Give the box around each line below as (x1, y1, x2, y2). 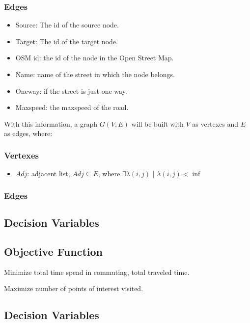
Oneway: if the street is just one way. (15, 85, 127, 96)
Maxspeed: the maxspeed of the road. (15, 102, 129, 112)
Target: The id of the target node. (15, 36, 118, 46)
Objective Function (4, 243, 103, 259)
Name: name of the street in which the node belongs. (15, 69, 175, 79)
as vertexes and (192, 118, 239, 129)
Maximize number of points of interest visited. (4, 283, 143, 294)
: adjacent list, (27, 168, 70, 179)
